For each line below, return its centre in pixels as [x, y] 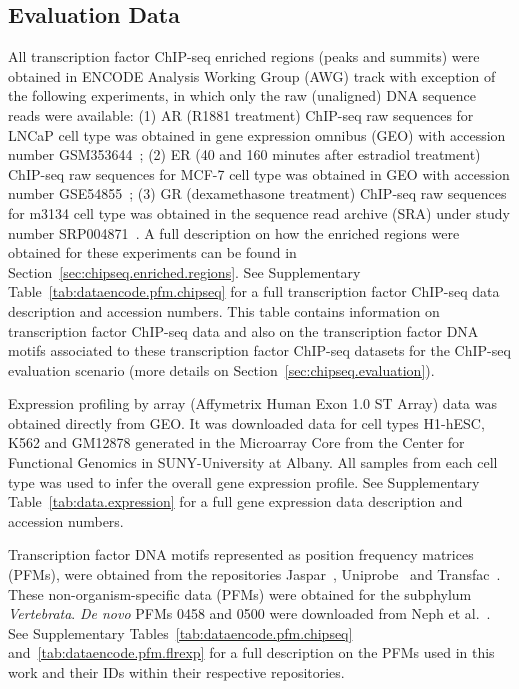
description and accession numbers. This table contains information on [224, 310]
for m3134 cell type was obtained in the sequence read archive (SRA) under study [259, 212]
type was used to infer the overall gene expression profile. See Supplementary [244, 481]
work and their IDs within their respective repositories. [176, 672]
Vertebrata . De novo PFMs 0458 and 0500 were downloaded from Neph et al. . [249, 613]
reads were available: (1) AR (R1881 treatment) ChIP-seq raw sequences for [241, 114]
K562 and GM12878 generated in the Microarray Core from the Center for [236, 442]
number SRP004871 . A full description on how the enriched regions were [234, 232]
